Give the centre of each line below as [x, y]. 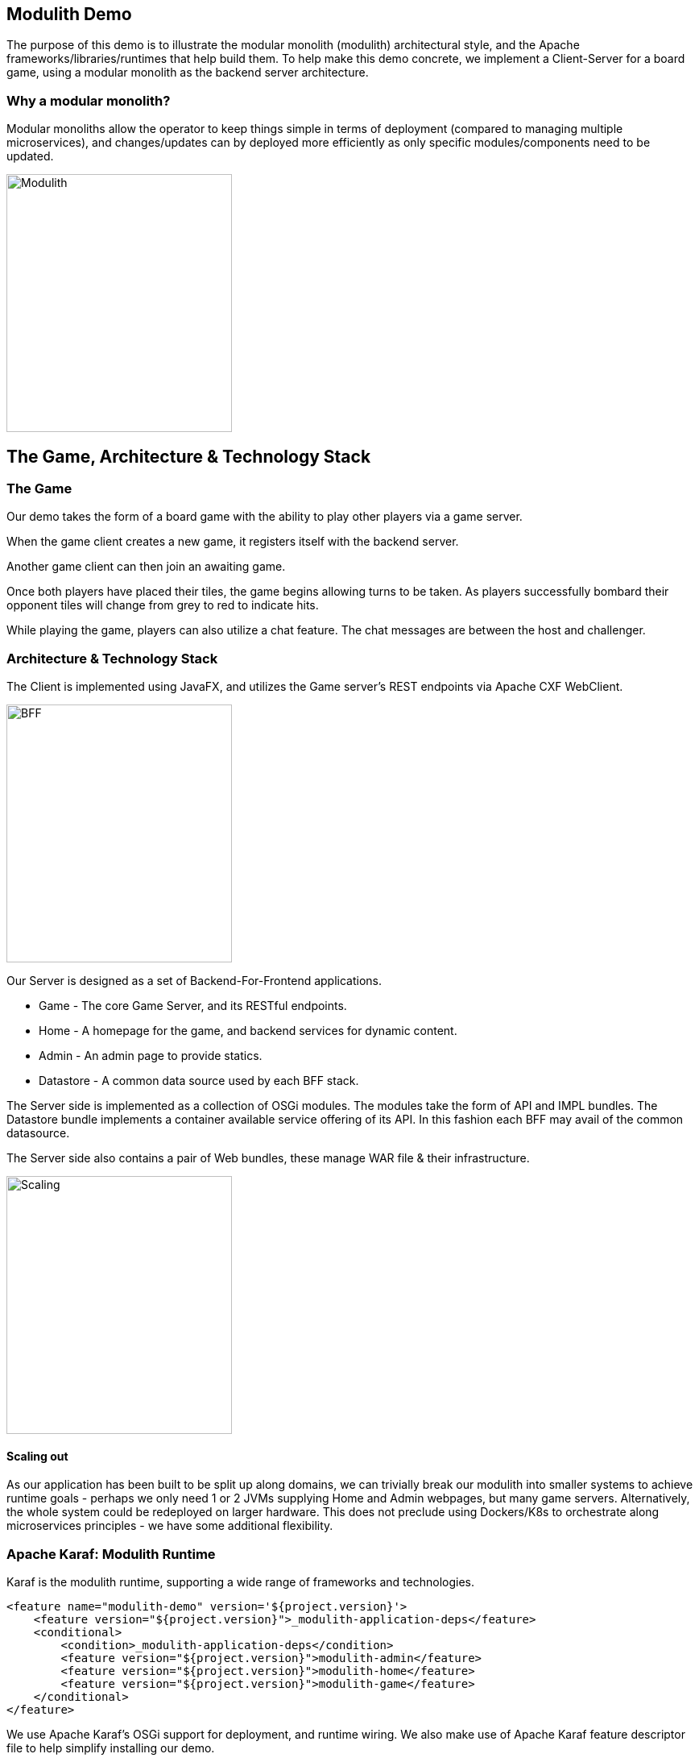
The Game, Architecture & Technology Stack [189, 456]
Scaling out [37, 1456]
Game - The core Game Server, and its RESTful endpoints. [193, 1006]
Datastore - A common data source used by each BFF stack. [199, 1081]
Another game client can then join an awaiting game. [146, 567]
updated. [30, 156]
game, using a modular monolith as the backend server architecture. [188, 73]
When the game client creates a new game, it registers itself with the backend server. [233, 542]
